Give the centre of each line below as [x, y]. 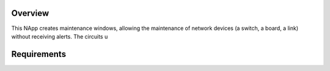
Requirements [39, 54]
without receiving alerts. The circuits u [60, 36]
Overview [30, 13]
